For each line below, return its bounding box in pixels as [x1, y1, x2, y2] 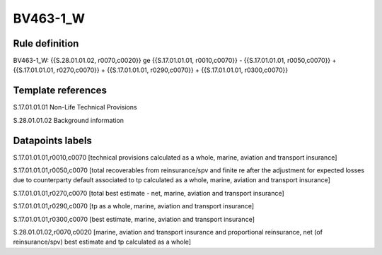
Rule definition [13, 37, 79, 49]
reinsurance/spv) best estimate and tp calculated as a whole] [13, 237, 191, 247]
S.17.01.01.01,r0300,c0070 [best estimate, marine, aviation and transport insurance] [13, 215, 255, 223]
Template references [13, 85, 108, 97]
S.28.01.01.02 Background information [13, 116, 124, 124]
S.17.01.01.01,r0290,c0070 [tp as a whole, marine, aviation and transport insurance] [13, 202, 255, 210]
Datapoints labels [13, 134, 92, 146]
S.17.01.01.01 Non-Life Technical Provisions [13, 103, 137, 112]
